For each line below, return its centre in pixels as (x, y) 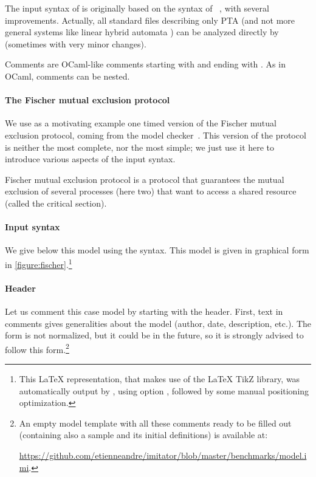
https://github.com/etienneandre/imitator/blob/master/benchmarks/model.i (163, 455)
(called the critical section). (56, 203)
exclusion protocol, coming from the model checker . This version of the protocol (156, 135)
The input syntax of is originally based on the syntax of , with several (137, 8)
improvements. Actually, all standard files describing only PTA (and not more (150, 20)
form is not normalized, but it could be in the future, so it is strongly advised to (154, 335)
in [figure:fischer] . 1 (39, 263)
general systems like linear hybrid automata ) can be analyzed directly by (142, 32)
